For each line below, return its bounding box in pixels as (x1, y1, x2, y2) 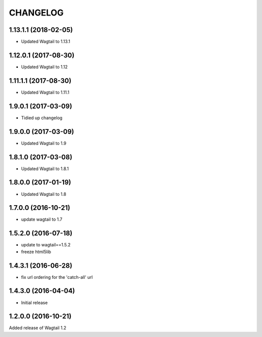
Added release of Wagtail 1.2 (9, 325, 66, 331)
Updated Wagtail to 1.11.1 (21, 89, 70, 95)
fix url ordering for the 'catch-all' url (21, 274, 93, 280)
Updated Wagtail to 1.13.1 (21, 39, 70, 45)
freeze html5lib (21, 249, 51, 255)
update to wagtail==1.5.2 (21, 242, 71, 248)
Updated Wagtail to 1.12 (21, 64, 68, 70)
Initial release (21, 300, 48, 305)
